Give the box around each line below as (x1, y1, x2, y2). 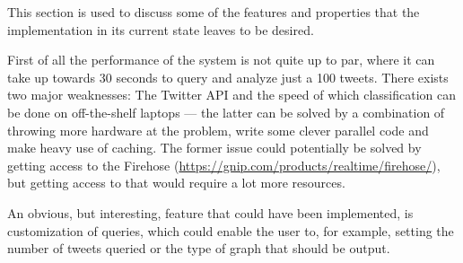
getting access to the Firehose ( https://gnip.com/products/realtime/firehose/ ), (7, 155, 441, 174)
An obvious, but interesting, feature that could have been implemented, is (7, 203, 414, 222)
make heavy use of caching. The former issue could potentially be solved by (7, 138, 422, 157)
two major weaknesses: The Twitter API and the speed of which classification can (7, 85, 457, 104)
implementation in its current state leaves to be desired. (7, 20, 314, 39)
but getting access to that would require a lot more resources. (7, 173, 345, 192)
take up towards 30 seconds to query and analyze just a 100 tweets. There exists (7, 67, 449, 86)
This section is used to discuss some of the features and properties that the (7, 3, 420, 21)
